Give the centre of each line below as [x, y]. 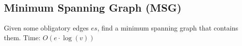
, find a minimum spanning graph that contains [168, 28]
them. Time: [22, 37]
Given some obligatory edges [46, 28]
